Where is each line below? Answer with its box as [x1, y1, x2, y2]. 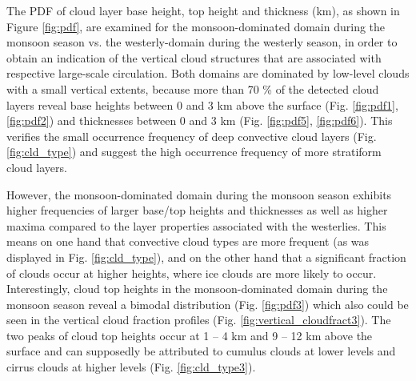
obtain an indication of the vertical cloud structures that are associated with [6, 49, 382, 66]
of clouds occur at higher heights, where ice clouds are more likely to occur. [6, 264, 377, 281]
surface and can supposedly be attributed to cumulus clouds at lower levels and [6, 343, 396, 359]
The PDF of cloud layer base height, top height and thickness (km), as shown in [6, 2, 400, 18]
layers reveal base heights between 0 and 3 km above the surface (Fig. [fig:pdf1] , [6, 96, 398, 113]
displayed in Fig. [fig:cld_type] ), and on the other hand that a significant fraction [6, 248, 406, 265]
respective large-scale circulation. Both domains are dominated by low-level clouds [6, 65, 410, 82]
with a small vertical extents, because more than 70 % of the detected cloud [6, 80, 379, 97]
